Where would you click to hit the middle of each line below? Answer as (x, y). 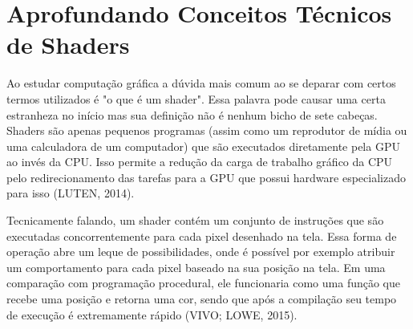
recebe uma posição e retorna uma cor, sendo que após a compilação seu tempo (202, 299)
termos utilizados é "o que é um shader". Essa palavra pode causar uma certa (196, 98)
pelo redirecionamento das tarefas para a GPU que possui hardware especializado (206, 177)
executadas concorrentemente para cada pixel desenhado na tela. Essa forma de (202, 236)
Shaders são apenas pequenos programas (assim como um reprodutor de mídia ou (207, 130)
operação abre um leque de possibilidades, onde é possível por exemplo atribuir (201, 252)
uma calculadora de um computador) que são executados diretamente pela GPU (203, 146)
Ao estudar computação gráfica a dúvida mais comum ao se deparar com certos (201, 83)
